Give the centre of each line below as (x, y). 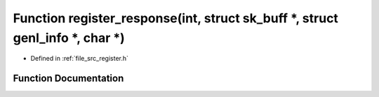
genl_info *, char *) (69, 38)
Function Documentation (68, 79)
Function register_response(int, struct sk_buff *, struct (175, 18)
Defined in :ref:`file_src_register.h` (80, 59)
